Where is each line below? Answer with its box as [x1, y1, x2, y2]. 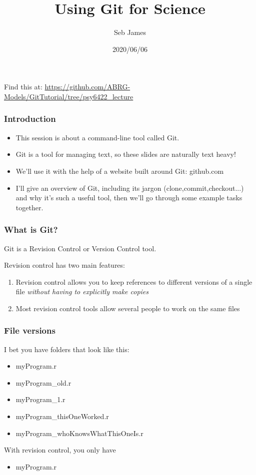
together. [15, 202, 43, 212]
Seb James [113, 27, 146, 37]
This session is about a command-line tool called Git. [15, 132, 179, 142]
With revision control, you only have [4, 445, 116, 455]
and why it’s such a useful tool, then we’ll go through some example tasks [15, 192, 242, 203]
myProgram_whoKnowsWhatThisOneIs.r [15, 428, 143, 438]
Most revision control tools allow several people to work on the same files [15, 303, 240, 313]
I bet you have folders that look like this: [4, 344, 129, 354]
